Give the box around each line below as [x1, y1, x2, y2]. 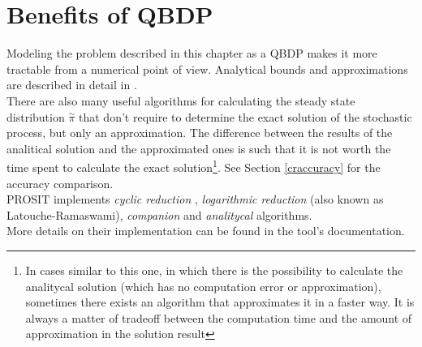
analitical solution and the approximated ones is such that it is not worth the [6, 139, 391, 156]
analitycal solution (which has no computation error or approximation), [25, 277, 381, 294]
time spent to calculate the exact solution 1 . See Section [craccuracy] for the [6, 156, 381, 175]
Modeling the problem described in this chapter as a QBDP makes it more [6, 45, 377, 62]
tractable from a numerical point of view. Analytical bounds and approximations [6, 60, 408, 77]
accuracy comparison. [6, 174, 114, 191]
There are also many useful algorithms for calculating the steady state [6, 92, 355, 109]
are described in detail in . [6, 76, 137, 93]
